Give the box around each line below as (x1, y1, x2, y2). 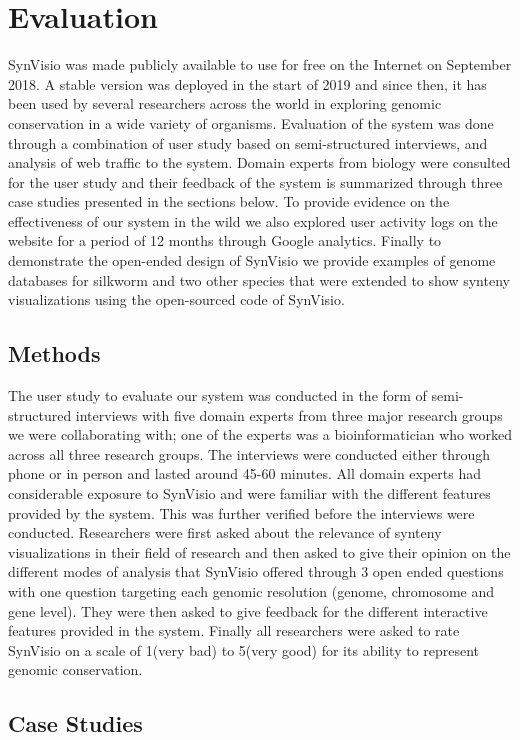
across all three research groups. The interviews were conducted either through (8, 443, 491, 464)
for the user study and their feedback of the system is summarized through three (8, 171, 503, 192)
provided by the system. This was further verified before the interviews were (8, 502, 475, 523)
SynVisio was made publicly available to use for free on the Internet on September (8, 54, 512, 75)
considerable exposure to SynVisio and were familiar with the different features (8, 483, 491, 504)
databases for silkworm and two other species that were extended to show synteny (8, 269, 510, 290)
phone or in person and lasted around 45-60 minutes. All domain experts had (8, 463, 482, 484)
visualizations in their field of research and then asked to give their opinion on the (8, 541, 511, 562)
